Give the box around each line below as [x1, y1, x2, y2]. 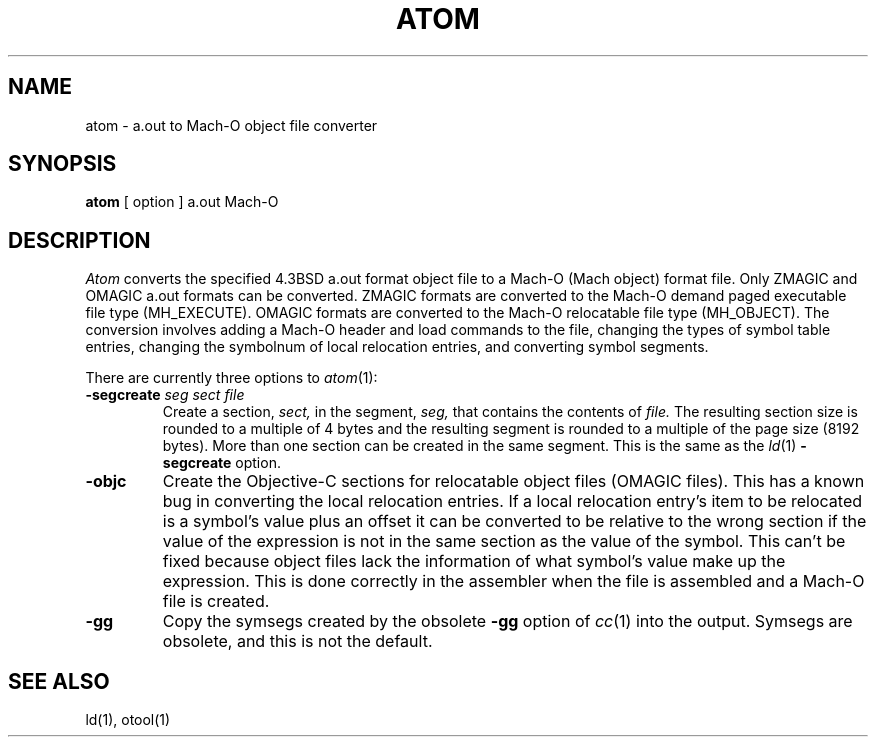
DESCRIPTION [8, 227, 151, 253]
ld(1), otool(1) [85, 711, 171, 729]
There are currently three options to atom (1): [85, 369, 378, 387]
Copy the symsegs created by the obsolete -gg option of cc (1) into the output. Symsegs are [162, 611, 853, 632]
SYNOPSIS [8, 151, 117, 177]
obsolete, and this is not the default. [162, 631, 433, 652]
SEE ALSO [8, 668, 110, 694]
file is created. [162, 591, 270, 612]
